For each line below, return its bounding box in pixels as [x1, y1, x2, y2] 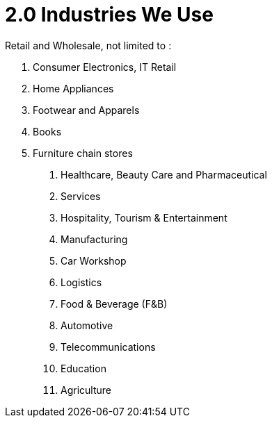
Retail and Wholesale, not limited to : [5, 39, 172, 51]
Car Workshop [61, 254, 127, 267]
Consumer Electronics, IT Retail [33, 60, 177, 73]
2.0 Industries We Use [5, 3, 214, 26]
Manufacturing [61, 233, 128, 245]
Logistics [61, 276, 102, 288]
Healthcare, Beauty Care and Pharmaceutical [61, 168, 267, 181]
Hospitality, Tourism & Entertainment [61, 211, 227, 224]
